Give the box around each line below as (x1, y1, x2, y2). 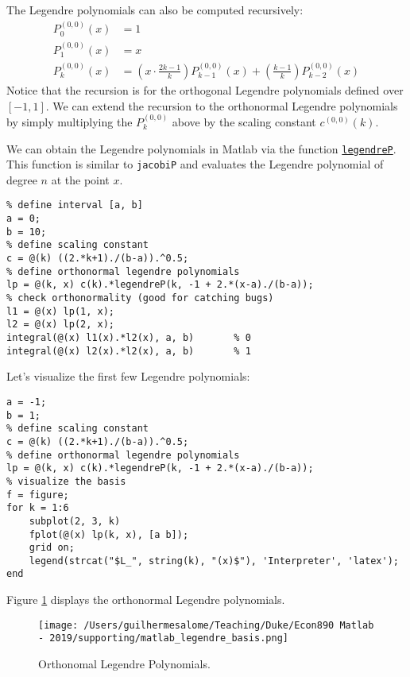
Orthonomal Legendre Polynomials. (38, 656, 211, 672)
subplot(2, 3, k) (29, 515, 121, 527)
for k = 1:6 (6, 502, 69, 514)
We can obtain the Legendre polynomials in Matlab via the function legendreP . (6, 140, 396, 157)
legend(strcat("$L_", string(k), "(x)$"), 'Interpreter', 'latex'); (29, 555, 399, 567)
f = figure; (6, 489, 69, 501)
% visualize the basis (6, 475, 126, 487)
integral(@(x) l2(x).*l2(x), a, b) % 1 (6, 345, 251, 357)
